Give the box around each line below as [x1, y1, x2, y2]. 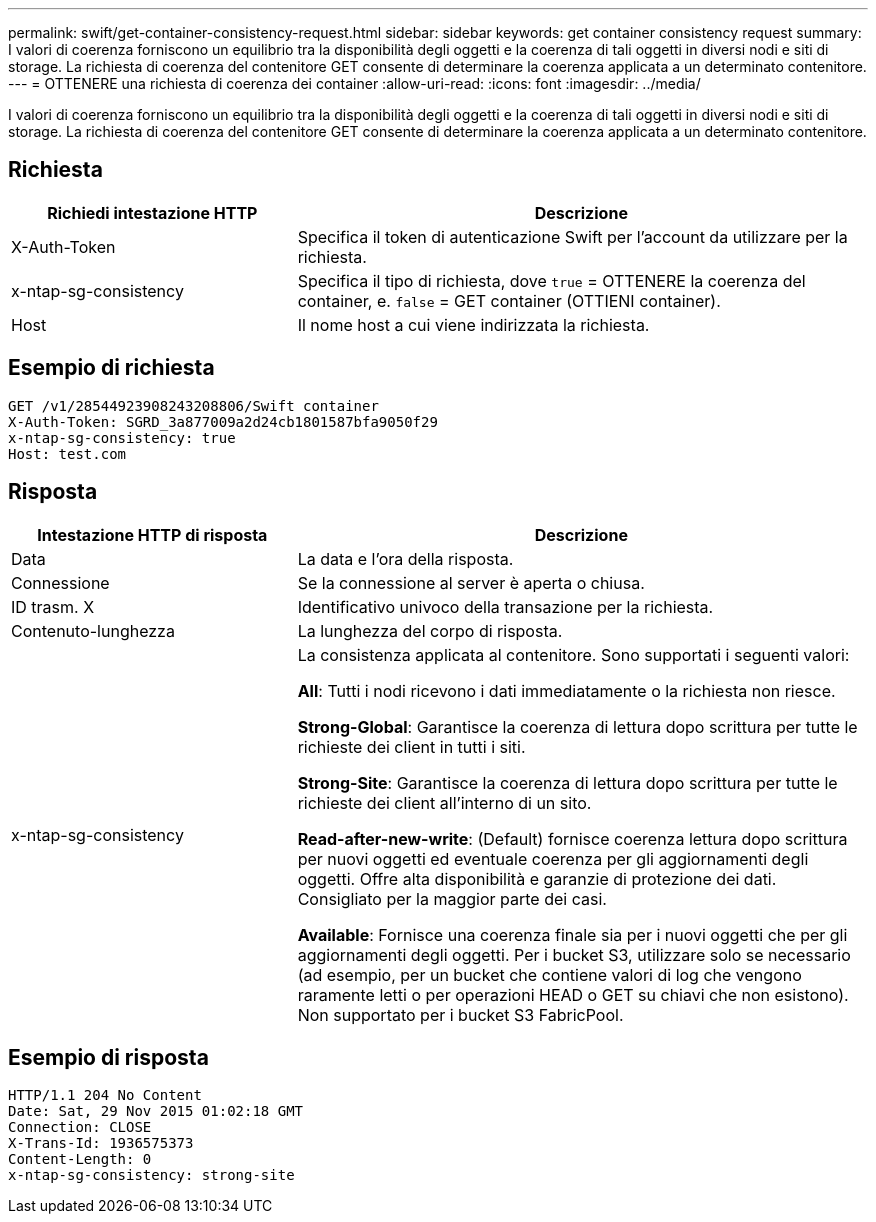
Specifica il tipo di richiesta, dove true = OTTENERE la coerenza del [297, 270, 806, 291]
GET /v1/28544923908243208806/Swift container [8, 397, 379, 414]
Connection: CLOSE [8, 1119, 152, 1136]
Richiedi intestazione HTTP [47, 202, 258, 223]
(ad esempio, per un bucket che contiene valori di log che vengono [297, 964, 802, 985]
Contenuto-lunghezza [11, 620, 175, 641]
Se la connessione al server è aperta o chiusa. [297, 572, 645, 593]
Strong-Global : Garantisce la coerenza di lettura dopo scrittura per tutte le [297, 716, 858, 737]
